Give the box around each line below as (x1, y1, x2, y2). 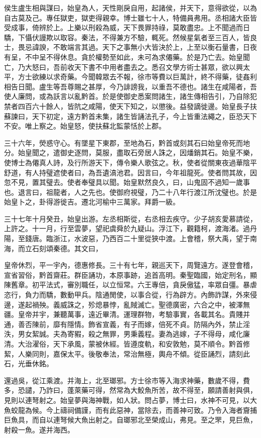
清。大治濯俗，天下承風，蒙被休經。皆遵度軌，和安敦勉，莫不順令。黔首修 (4, 339, 250, 349)
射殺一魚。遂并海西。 (4, 424, 74, 434)
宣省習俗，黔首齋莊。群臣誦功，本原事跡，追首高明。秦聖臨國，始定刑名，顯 (4, 269, 257, 280)
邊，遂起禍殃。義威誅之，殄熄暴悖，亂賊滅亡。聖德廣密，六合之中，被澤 (4, 299, 243, 309)
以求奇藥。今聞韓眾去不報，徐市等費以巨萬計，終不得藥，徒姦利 (46, 71, 257, 82)
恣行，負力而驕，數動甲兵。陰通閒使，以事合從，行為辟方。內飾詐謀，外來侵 (4, 289, 257, 300)
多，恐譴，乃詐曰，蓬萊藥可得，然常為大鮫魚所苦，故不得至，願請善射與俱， (4, 385, 257, 395)
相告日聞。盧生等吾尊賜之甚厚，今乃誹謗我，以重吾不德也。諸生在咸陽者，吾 (4, 81, 257, 91)
